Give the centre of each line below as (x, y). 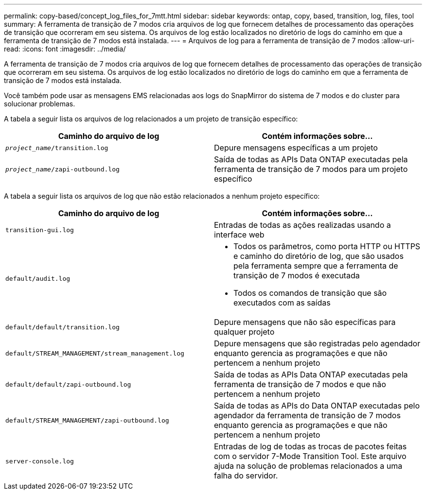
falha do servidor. (246, 476)
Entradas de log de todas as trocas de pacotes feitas (311, 446)
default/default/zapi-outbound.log (68, 384)
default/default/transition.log (62, 327)
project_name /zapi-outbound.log (62, 169)
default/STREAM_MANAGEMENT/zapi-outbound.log (87, 420)
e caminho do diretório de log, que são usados (319, 256)
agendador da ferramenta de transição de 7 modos (307, 415)
